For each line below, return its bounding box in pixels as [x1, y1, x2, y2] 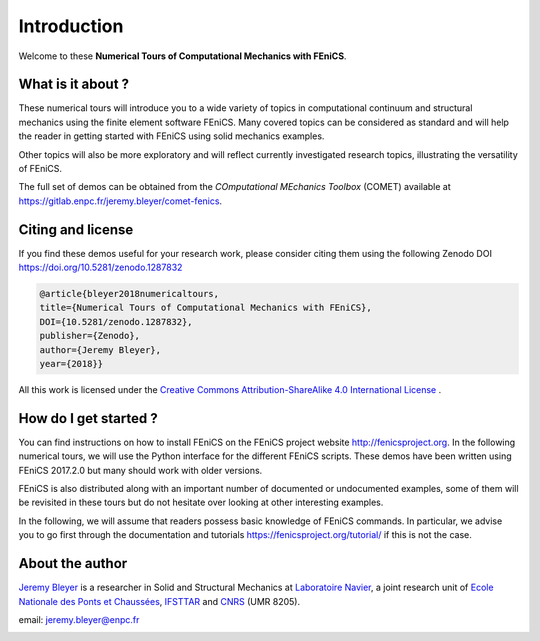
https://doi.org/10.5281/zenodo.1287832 [18, 261, 183, 274]
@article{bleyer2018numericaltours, [39, 288, 220, 300]
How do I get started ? [18, 410, 159, 427]
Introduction [18, 15, 124, 37]
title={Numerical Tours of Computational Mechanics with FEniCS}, [39, 302, 372, 314]
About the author [18, 555, 128, 572]
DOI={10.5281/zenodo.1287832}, [39, 316, 194, 327]
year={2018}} [39, 358, 104, 370]
